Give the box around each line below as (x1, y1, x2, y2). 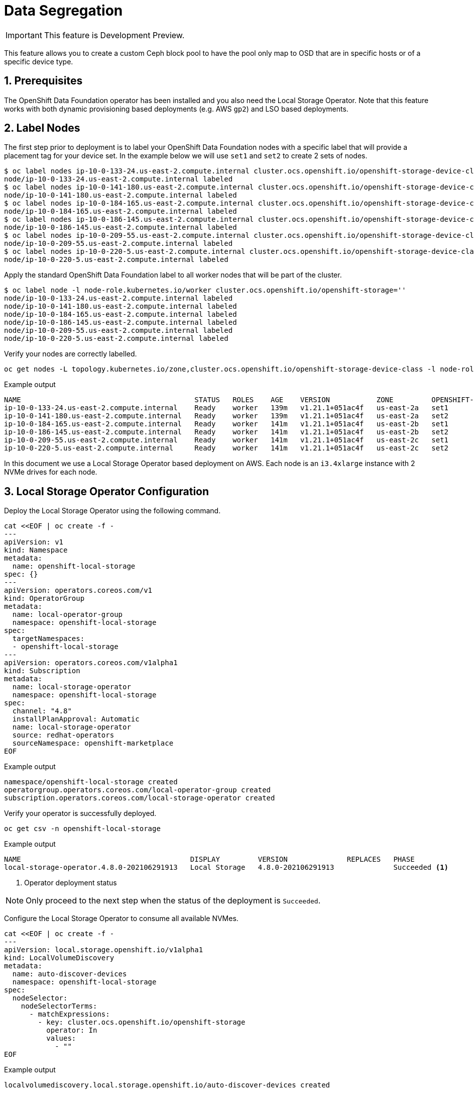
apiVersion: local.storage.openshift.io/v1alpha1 (4, 946, 203, 954)
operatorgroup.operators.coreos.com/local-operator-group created (4, 786, 271, 794)
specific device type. (4, 57, 73, 66)
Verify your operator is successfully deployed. (4, 809, 157, 818)
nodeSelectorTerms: (21, 1002, 97, 1011)
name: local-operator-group (12, 610, 123, 619)
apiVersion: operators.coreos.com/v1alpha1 (4, 659, 178, 667)
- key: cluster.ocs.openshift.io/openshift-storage (38, 1018, 246, 1027)
